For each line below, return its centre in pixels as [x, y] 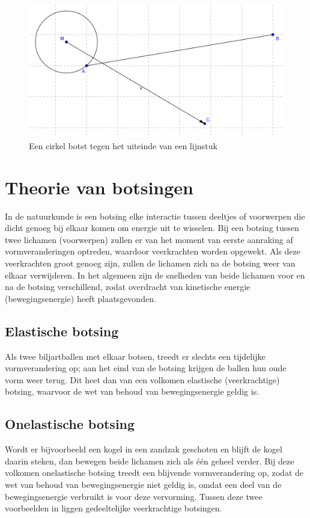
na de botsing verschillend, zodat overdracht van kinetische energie [128, 287]
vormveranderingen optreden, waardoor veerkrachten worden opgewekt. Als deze [153, 251]
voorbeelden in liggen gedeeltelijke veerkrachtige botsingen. [114, 508]
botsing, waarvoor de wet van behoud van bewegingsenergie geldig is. [132, 391]
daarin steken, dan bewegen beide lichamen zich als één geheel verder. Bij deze [150, 461]
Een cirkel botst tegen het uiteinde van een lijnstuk [123, 145]
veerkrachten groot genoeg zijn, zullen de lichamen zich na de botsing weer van [150, 263]
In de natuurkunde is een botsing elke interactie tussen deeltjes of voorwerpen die [155, 216]
